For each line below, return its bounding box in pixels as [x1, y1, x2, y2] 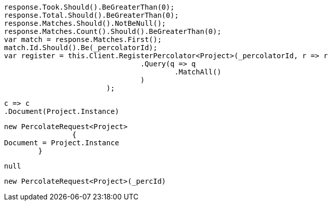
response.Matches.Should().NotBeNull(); [4, 19, 166, 27]
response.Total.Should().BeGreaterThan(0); [4, 11, 179, 19]
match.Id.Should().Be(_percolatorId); [4, 44, 158, 52]
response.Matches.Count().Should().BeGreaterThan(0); [4, 27, 221, 35]
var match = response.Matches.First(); [4, 35, 162, 44]
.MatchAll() [174, 68, 221, 76]
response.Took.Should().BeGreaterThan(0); [4, 3, 175, 11]
